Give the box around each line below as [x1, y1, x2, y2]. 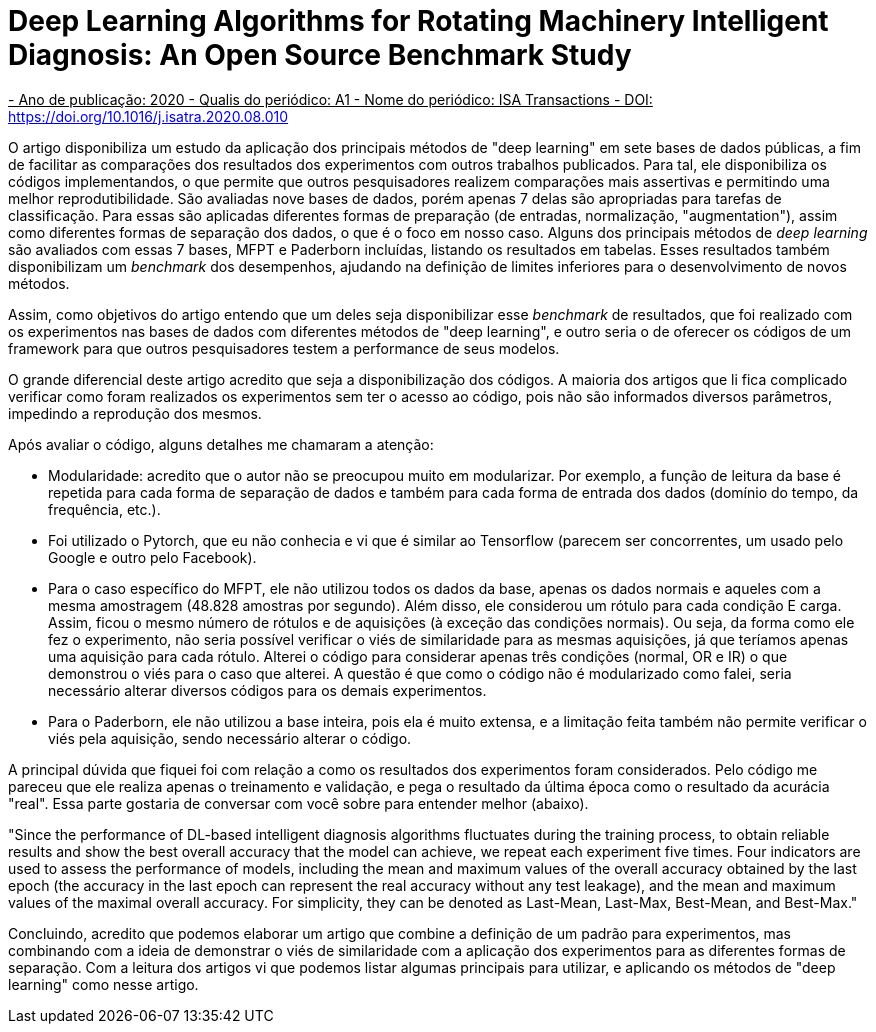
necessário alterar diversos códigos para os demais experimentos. [48, 681, 487, 699]
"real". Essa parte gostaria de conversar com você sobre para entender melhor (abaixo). [8, 794, 589, 812]
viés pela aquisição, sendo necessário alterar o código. [48, 729, 412, 747]
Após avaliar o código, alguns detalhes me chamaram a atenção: [8, 435, 434, 453]
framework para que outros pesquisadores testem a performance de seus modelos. [8, 339, 560, 357]
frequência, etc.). [48, 500, 161, 518]
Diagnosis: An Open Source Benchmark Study [8, 38, 632, 72]
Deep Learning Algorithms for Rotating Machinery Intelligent [8, 4, 829, 38]
